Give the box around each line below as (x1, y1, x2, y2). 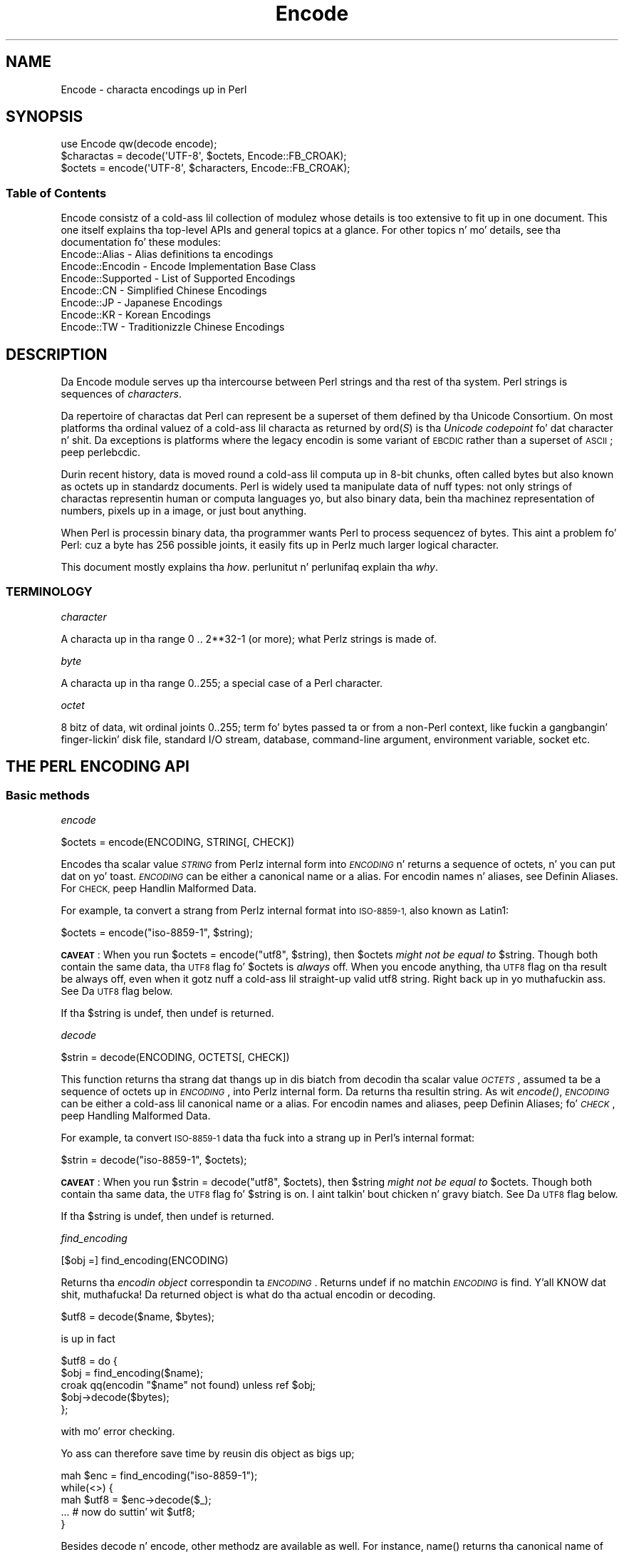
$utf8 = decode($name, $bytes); (61, 1310, 215, 1323)
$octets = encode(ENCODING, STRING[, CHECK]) (61, 836, 295, 848)
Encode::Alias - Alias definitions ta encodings (61, 248, 274, 261)
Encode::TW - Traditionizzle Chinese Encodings (61, 321, 285, 333)
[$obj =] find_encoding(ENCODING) (61, 1254, 229, 1266)
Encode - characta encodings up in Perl (61, 83, 247, 95)
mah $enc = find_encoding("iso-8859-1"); (61, 1469, 258, 1481)
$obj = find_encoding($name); (61, 1367, 204, 1379)
